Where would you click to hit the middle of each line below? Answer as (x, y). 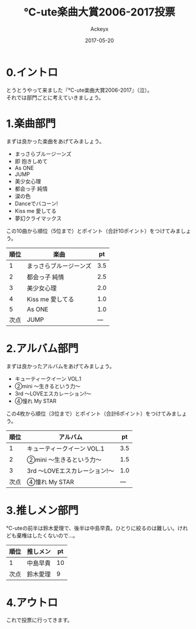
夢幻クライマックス (38, 218)
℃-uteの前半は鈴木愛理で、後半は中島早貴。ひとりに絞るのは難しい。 (92, 528)
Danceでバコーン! (36, 203)
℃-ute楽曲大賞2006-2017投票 (99, 12)
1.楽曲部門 (31, 124)
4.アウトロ (32, 603)
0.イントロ (32, 72)
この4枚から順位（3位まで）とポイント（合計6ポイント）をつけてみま (91, 413)
